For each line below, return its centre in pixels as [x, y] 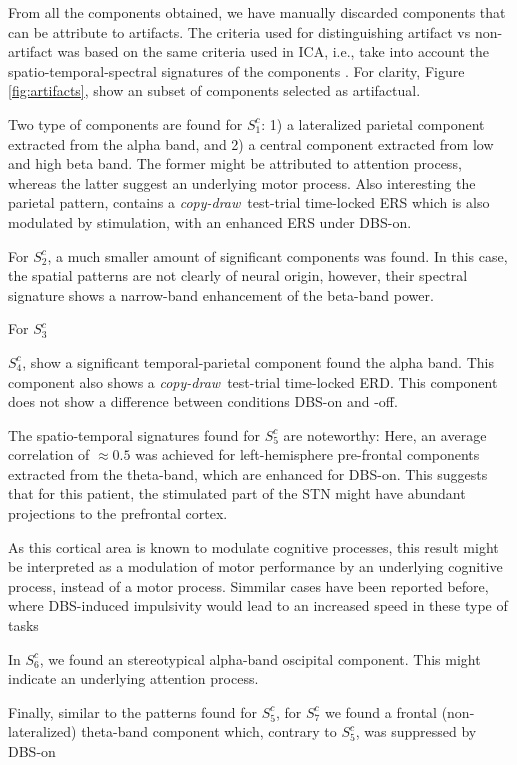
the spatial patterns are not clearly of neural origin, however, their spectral [238, 275]
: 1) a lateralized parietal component [373, 123]
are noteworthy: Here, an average [385, 434]
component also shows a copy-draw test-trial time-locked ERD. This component [253, 381]
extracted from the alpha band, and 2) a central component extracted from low [251, 143]
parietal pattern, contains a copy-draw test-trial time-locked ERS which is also [249, 202]
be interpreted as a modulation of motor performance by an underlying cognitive [255, 566]
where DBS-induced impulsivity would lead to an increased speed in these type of [258, 605]
